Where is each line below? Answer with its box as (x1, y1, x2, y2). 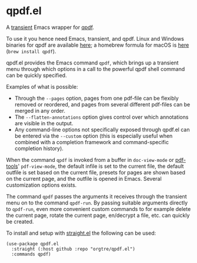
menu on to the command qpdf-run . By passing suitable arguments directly (6, 199, 188, 206)
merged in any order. (14, 107, 66, 114)
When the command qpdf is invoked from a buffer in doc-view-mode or (6, 156, 175, 163)
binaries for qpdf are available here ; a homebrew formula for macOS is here (6, 41, 189, 48)
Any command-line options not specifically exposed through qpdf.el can (14, 126, 190, 133)
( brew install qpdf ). (6, 47, 56, 54)
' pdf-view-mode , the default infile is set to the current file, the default (18, 163, 184, 170)
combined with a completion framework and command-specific (14, 138, 169, 145)
